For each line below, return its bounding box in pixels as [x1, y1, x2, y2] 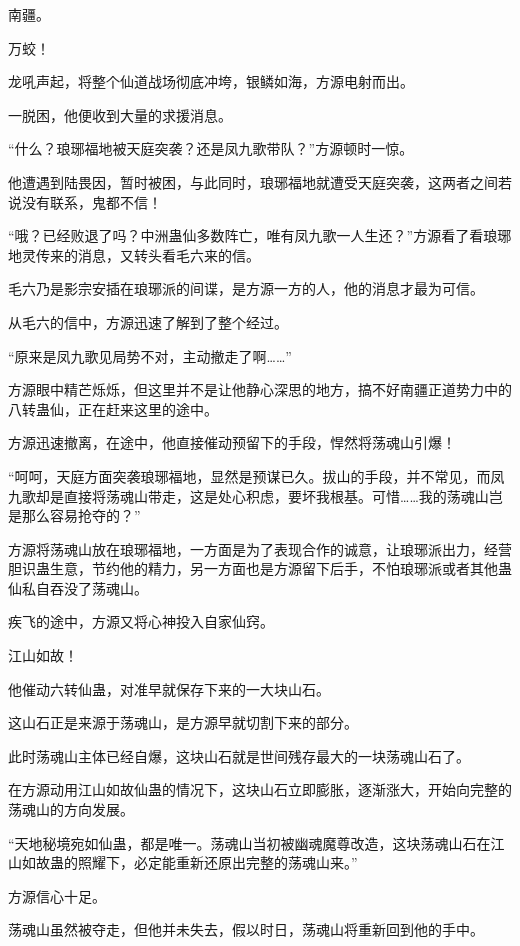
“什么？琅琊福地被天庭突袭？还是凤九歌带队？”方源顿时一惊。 [8, 138, 414, 159]
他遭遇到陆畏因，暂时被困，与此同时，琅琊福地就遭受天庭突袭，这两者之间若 [8, 171, 512, 192]
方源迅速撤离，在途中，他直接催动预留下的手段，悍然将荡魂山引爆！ [8, 432, 456, 453]
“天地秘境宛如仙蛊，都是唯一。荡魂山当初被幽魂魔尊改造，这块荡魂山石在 [8, 832, 491, 853]
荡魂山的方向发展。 [8, 799, 134, 820]
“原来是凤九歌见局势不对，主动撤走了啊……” [8, 345, 292, 366]
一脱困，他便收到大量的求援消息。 [8, 104, 232, 125]
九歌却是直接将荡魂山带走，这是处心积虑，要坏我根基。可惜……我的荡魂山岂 [8, 485, 503, 506]
